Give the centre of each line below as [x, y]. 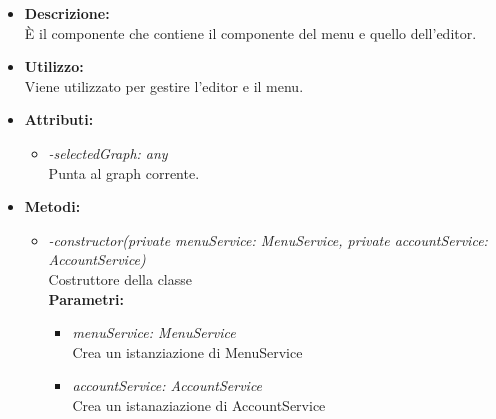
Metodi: [52, 206]
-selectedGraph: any [108, 152]
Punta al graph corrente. [124, 172]
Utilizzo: [54, 66]
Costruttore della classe [120, 278]
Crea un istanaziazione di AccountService [199, 404]
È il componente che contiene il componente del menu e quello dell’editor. [250, 32]
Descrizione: [67, 13]
